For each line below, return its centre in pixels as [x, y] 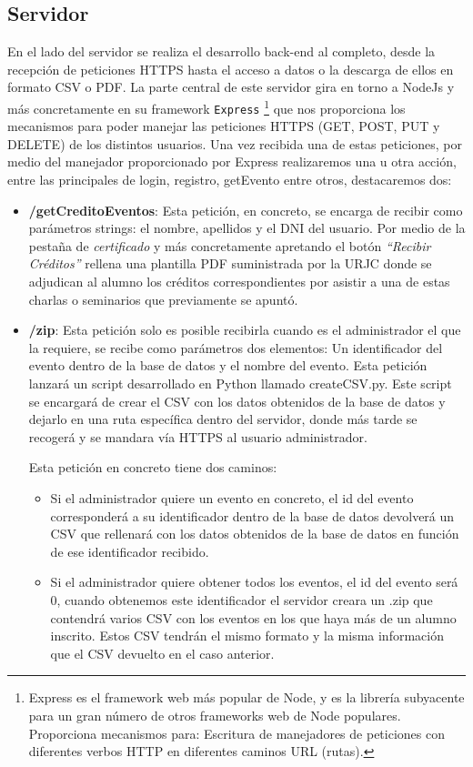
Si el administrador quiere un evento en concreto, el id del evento [232, 497]
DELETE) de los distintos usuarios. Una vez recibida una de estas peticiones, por [235, 143]
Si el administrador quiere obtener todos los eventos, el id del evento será [254, 582]
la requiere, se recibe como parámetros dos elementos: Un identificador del [236, 347]
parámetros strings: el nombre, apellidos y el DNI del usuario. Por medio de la [247, 228]
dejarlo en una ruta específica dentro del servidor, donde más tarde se [223, 419]
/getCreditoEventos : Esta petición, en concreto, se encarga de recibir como [246, 210]
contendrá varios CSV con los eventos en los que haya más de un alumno [253, 617]
